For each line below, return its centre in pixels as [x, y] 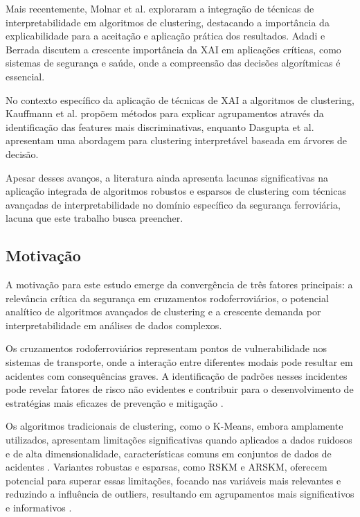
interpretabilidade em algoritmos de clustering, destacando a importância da [168, 22]
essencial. [25, 76]
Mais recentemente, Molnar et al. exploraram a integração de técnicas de [160, 8]
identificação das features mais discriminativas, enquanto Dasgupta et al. [160, 126]
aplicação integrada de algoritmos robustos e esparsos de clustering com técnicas [176, 191]
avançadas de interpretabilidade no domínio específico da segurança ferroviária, [173, 204]
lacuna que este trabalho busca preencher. [94, 218]
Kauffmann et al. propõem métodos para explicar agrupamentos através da [165, 113]
